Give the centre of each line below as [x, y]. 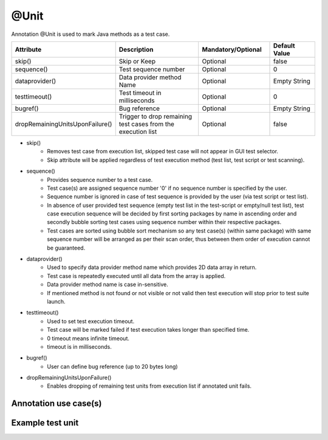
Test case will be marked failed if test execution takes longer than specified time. [148, 330]
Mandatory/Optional [232, 49]
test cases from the [146, 124]
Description [136, 49]
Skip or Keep [137, 61]
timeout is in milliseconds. [79, 346]
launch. [56, 301]
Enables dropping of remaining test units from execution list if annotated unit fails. [149, 386]
